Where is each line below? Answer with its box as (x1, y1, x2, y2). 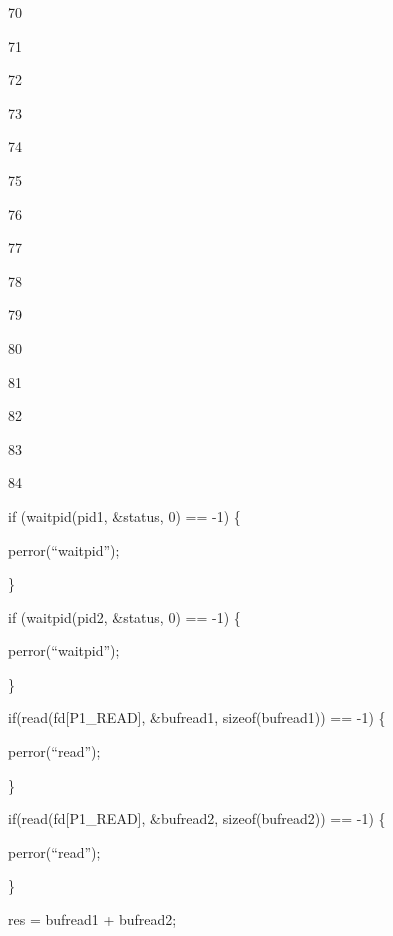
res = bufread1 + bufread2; (8, 909, 177, 930)
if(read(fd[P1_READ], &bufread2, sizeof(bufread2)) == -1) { (8, 808, 386, 829)
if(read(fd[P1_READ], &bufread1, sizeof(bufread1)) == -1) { (8, 707, 386, 728)
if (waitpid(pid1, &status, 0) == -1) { (8, 505, 241, 526)
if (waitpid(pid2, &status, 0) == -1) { (8, 606, 241, 627)
